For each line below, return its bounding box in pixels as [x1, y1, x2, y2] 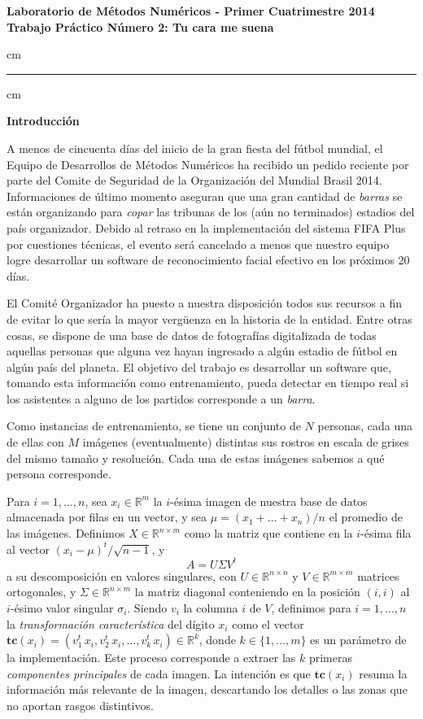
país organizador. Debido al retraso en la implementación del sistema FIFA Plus [7, 219, 406, 236]
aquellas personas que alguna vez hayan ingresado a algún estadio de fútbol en [7, 342, 398, 359]
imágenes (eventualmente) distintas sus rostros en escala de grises [82, 434, 409, 451]
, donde [198, 631, 236, 648]
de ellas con [7, 434, 64, 451]
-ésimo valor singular [10, 599, 114, 616]
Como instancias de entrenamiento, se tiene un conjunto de [7, 417, 301, 434]
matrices [357, 567, 399, 584]
